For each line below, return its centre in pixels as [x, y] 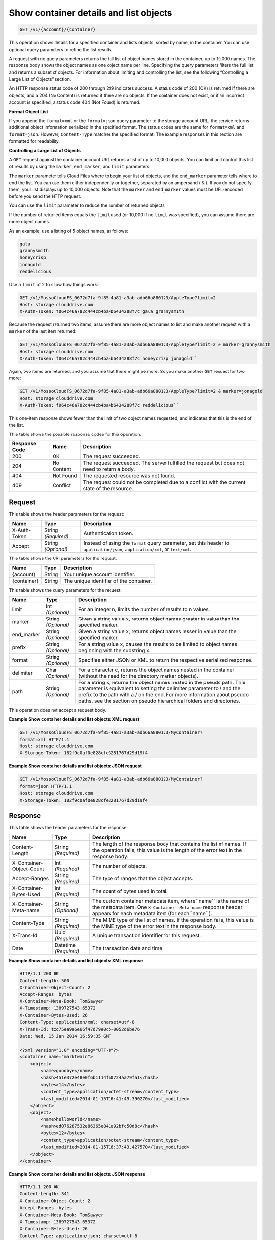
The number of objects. [119, 866]
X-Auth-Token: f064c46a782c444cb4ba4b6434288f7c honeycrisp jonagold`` [109, 358]
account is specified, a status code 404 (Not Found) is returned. [75, 102]
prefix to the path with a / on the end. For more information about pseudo [164, 694]
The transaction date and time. [128, 948]
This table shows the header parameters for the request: [67, 514]
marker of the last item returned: [43, 331]
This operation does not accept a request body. [58, 710]
